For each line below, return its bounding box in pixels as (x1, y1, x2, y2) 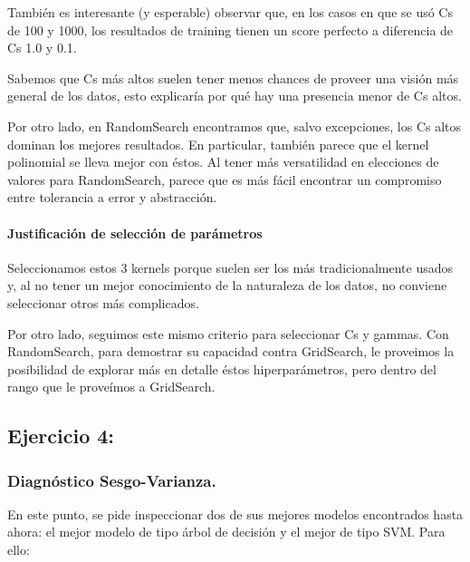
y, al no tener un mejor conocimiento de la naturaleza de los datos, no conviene (7, 276, 447, 295)
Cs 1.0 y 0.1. (7, 38, 77, 57)
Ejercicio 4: (7, 421, 115, 450)
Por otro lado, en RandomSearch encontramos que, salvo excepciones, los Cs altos (7, 116, 462, 135)
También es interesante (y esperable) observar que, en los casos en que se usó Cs (7, 3, 453, 21)
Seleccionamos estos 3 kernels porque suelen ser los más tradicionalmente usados (7, 257, 454, 276)
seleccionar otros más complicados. (7, 293, 199, 312)
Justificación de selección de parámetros (7, 223, 263, 242)
